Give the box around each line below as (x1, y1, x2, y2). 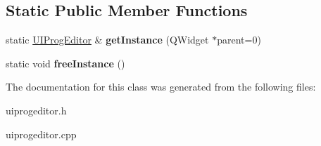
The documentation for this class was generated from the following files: (6, 79, 316, 94)
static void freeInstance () (6, 55, 125, 70)
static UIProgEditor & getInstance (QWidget (6, 32, 209, 47)
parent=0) (217, 32, 261, 47)
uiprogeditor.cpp (6, 126, 77, 141)
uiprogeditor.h (6, 102, 67, 117)
